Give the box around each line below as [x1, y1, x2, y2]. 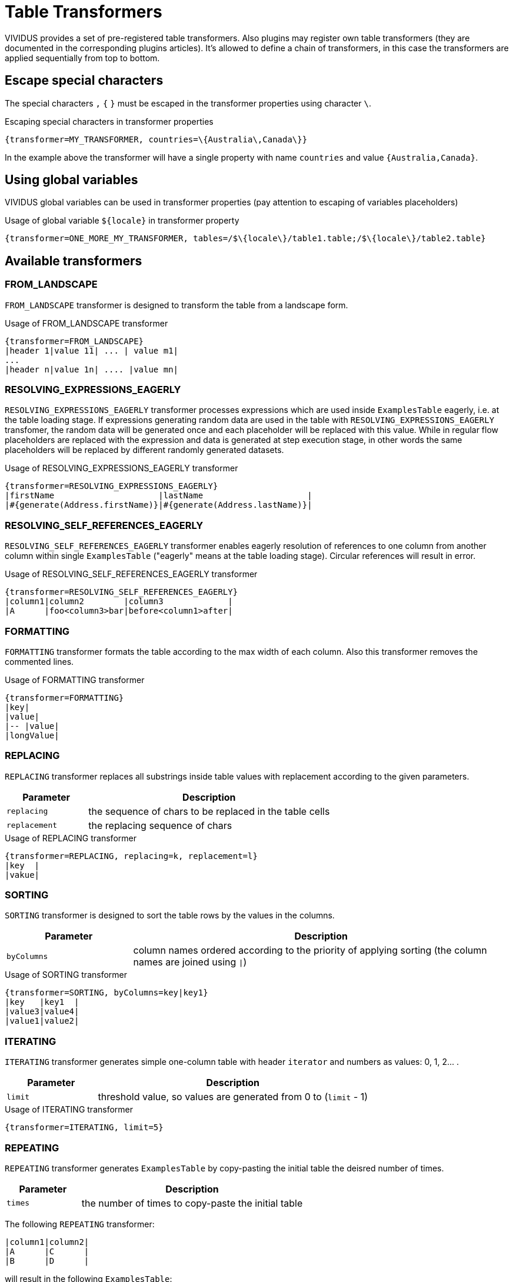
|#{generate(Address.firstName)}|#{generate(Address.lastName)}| [5, 500, 312, 510]
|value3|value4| [5, 1007, 79, 1017]
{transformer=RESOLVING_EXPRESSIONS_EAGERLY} [5, 481, 218, 491]
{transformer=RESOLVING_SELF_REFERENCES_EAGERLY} [5, 587, 238, 597]
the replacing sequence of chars [88, 819, 232, 831]
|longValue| [5, 730, 59, 740]
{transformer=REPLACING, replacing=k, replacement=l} [5, 851, 258, 861]
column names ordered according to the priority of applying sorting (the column [133, 944, 487, 957]
